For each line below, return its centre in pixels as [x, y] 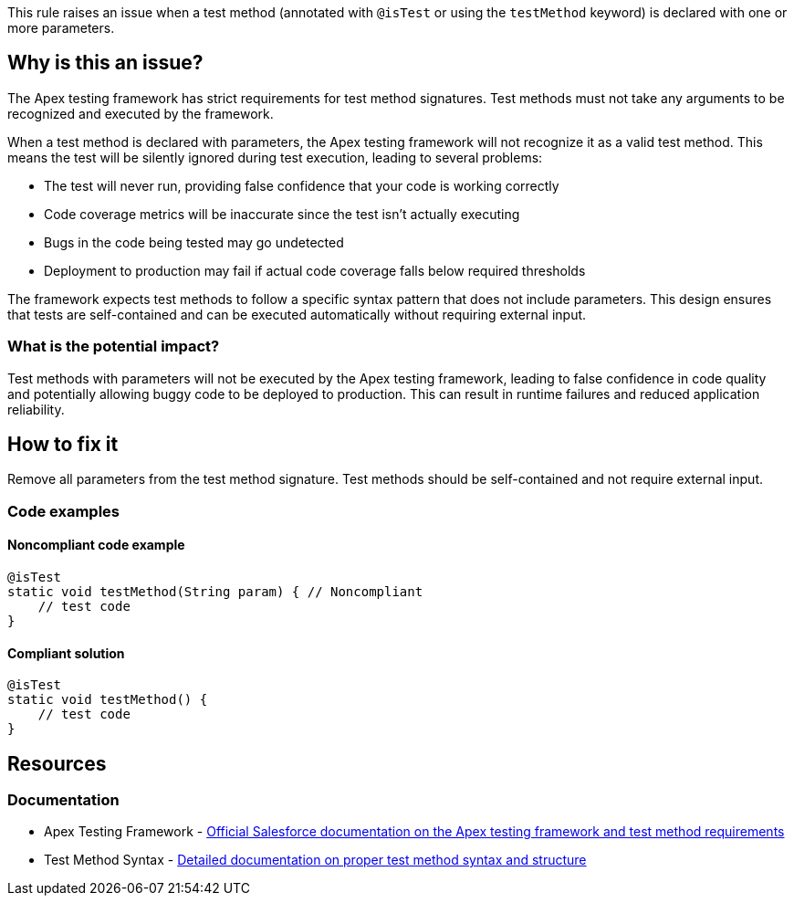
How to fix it [63, 445]
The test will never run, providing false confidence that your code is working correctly [302, 185]
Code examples [64, 511]
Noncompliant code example [96, 545]
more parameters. [61, 28]
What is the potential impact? [114, 346]
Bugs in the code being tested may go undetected [194, 242]
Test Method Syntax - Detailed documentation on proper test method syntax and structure [315, 860]
